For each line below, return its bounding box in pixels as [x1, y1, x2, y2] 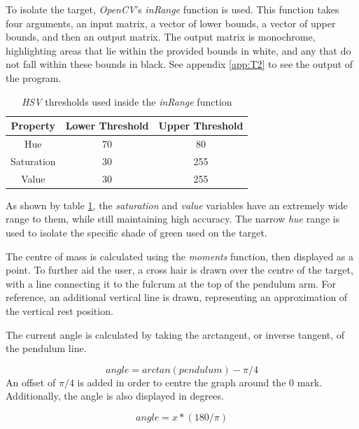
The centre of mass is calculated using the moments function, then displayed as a [6, 248, 354, 263]
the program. [6, 70, 62, 85]
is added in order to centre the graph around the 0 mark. [77, 374, 323, 389]
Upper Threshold [158, 118, 244, 133]
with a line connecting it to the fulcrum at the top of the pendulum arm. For [6, 276, 337, 290]
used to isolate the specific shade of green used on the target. [6, 225, 267, 239]
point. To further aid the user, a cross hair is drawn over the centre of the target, [6, 262, 353, 277]
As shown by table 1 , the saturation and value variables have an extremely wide [6, 197, 348, 212]
